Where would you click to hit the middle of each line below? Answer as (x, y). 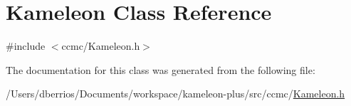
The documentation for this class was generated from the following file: (161, 69)
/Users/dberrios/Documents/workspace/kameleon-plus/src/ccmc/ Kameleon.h (175, 94)
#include (26, 46)
